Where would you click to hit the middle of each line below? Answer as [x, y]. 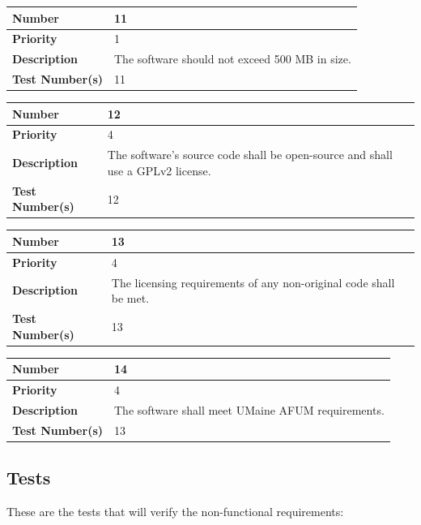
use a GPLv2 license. [159, 170]
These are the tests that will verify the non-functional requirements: [175, 512]
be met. [130, 298]
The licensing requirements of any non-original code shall [253, 282]
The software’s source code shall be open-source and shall [250, 155]
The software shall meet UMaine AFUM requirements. [249, 409]
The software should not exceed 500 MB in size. [233, 59]
